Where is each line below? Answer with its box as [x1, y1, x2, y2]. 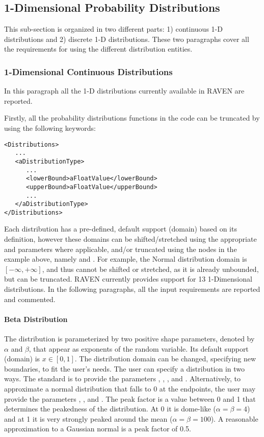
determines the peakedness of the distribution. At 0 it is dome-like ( [4, 403, 216, 414]
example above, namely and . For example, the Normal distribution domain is [4, 254, 247, 264]
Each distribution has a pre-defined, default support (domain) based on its [4, 223, 237, 234]
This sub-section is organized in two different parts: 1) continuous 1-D [4, 24, 223, 34]
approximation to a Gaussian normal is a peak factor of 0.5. [4, 423, 191, 434]
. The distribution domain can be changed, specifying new [74, 353, 256, 364]
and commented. [4, 293, 56, 304]
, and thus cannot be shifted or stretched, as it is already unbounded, [42, 263, 259, 274]
